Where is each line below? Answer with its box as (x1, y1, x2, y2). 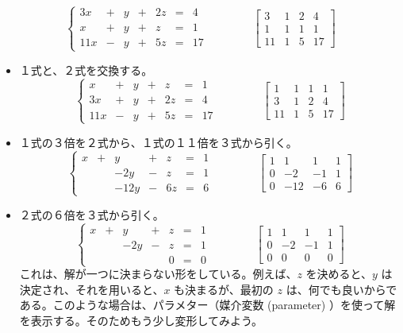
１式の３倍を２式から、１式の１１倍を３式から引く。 (19, 134, 297, 150)
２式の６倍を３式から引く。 (19, 206, 164, 223)
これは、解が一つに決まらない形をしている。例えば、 (19, 265, 297, 282)
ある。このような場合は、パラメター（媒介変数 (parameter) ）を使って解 (19, 296, 396, 313)
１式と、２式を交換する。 (19, 61, 153, 78)
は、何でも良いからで (286, 281, 397, 297)
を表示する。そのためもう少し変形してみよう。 (19, 312, 263, 328)
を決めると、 (305, 265, 373, 282)
